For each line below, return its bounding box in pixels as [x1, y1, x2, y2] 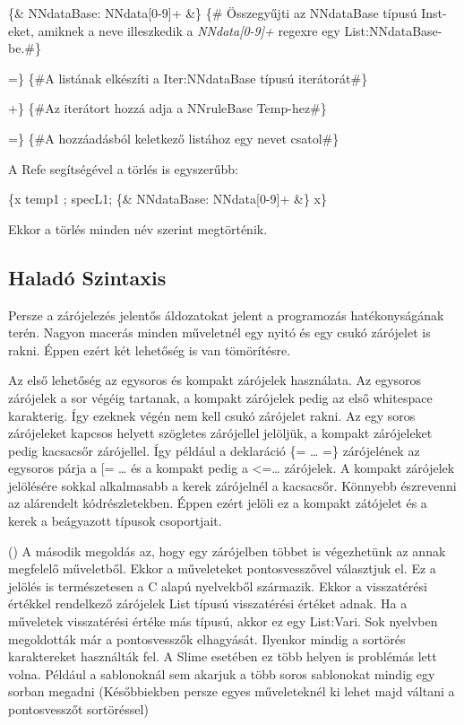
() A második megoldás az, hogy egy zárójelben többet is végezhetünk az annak [8, 541, 446, 560]
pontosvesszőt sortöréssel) [8, 700, 149, 719]
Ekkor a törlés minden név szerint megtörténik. [8, 219, 268, 238]
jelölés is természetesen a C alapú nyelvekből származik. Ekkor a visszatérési [8, 576, 427, 595]
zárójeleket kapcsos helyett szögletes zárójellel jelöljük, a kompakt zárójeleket [8, 424, 433, 442]
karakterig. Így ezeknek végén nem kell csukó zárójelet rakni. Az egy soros [8, 406, 416, 424]
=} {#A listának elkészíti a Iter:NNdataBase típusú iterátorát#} [8, 68, 368, 87]
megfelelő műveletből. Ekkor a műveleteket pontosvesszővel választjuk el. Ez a [8, 559, 436, 578]
